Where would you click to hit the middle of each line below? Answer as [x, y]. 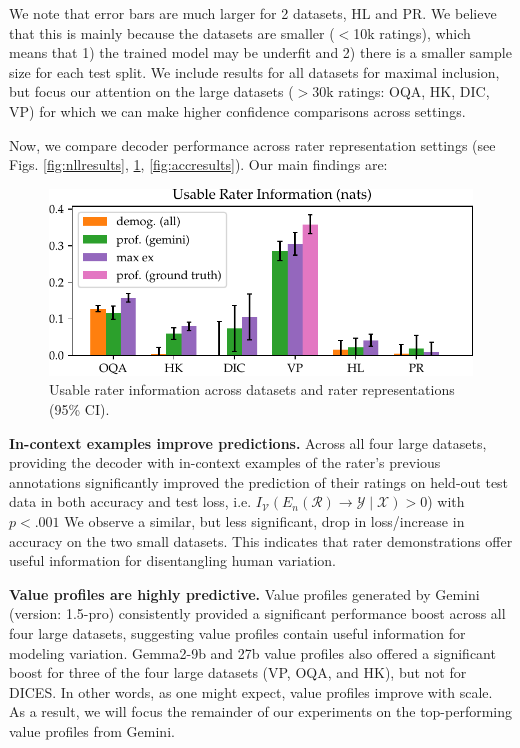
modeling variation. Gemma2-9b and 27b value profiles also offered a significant [252, 652]
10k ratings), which [412, 32]
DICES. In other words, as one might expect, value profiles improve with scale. [251, 691]
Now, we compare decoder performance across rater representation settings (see [252, 144]
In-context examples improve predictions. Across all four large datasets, [248, 442]
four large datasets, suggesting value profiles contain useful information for [237, 632]
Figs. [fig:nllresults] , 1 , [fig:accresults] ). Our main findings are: [198, 164]
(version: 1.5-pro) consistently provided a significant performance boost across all [257, 613]
